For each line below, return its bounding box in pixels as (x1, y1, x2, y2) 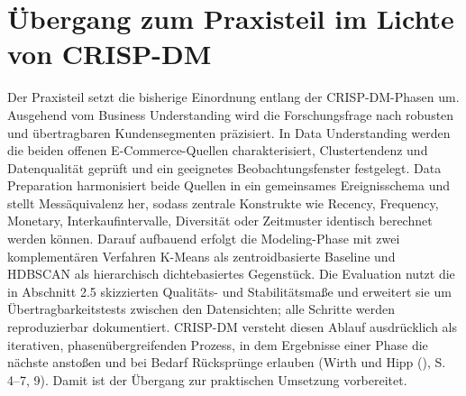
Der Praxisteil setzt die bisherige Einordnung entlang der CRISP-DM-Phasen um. (7, 87, 460, 106)
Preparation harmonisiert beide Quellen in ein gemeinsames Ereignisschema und (7, 176, 450, 195)
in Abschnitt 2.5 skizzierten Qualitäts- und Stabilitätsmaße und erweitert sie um (7, 281, 452, 300)
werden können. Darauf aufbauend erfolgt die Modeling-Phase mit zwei (7, 229, 400, 248)
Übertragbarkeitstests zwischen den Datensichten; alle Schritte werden (7, 299, 396, 318)
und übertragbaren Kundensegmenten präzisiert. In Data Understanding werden (7, 123, 451, 142)
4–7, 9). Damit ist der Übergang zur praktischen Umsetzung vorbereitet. (7, 370, 407, 389)
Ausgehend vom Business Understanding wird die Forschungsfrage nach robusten (7, 105, 454, 124)
